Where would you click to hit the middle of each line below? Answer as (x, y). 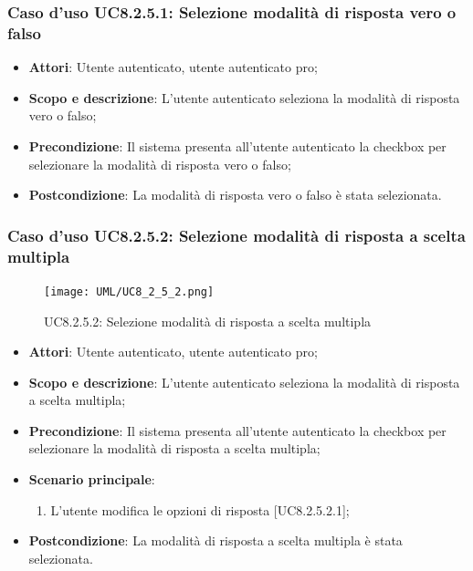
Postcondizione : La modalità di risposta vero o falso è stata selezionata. (235, 195)
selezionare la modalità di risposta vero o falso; (160, 164)
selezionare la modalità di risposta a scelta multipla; (174, 448)
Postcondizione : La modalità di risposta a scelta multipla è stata (215, 540)
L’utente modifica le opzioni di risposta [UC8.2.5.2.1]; (200, 509)
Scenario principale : (92, 479)
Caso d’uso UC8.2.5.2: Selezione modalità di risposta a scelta (236, 235)
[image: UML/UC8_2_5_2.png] (129, 291)
